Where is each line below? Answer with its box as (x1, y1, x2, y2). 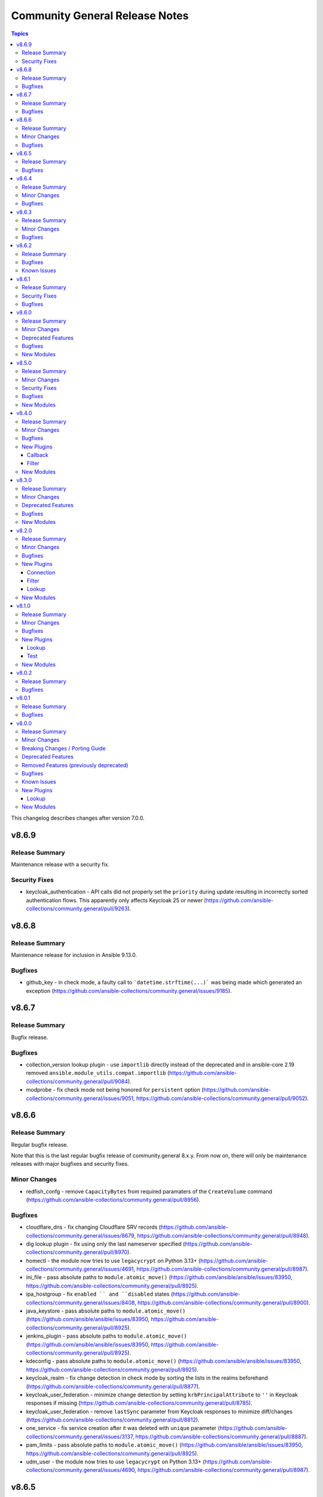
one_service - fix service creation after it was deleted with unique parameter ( (26, 1425, 220, 1432)
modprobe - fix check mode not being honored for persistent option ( (26, 1086, 204, 1093)
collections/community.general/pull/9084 (26, 1078, 129, 1085)
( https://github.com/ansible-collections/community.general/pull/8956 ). (26, 1196, 200, 1203)
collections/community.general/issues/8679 (26, 1232, 135, 1239)
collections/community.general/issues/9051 (26, 1095, 134, 1102)
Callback (27, 451, 49, 459)
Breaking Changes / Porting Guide (22, 744, 106, 751)
